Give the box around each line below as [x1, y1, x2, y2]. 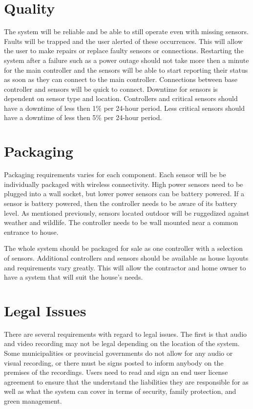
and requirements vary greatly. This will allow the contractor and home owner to [4, 262, 246, 272]
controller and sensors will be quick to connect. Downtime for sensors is [4, 83, 218, 94]
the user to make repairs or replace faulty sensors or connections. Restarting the [4, 45, 244, 56]
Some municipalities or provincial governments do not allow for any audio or [4, 348, 233, 358]
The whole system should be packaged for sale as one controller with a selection [4, 243, 243, 253]
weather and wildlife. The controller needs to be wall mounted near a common [4, 217, 238, 227]
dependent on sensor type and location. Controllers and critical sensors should [4, 93, 238, 103]
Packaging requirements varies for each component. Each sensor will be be [4, 169, 226, 180]
